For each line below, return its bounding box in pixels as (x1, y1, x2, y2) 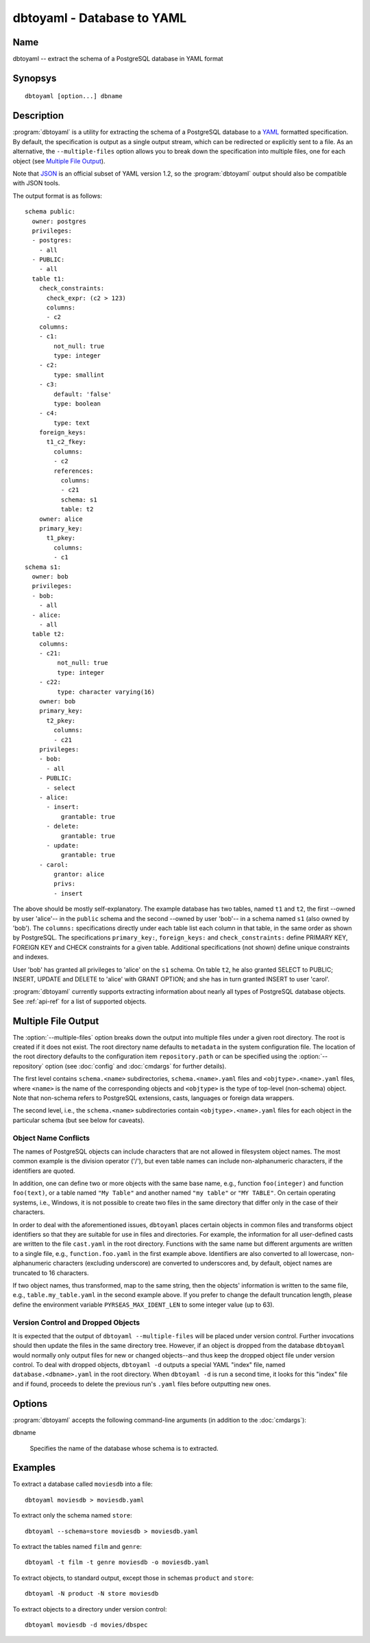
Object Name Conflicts (12, 1133, 90, 1143)
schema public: (25, 208, 76, 215)
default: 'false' (53, 390, 112, 398)
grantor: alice (53, 870, 105, 878)
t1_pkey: (46, 534, 76, 542)
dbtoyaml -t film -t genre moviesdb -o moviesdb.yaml (25, 1559, 209, 1566)
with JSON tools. (12, 179, 60, 187)
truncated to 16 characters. (12, 1268, 89, 1277)
